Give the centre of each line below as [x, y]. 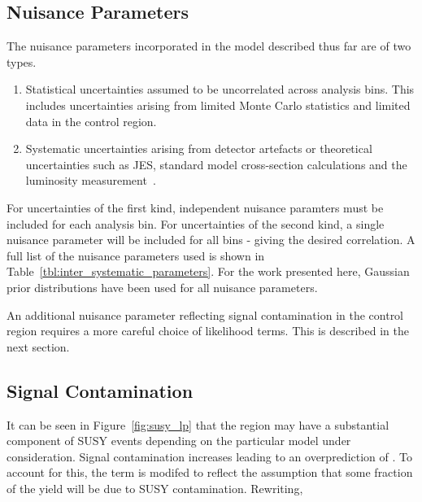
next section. [38, 346]
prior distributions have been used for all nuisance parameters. [162, 287]
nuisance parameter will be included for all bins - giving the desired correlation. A [211, 240]
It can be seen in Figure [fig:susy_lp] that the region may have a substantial [198, 424]
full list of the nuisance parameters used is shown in [136, 255]
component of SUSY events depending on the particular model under [179, 441]
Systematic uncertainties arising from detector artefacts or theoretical [199, 148]
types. [22, 61]
